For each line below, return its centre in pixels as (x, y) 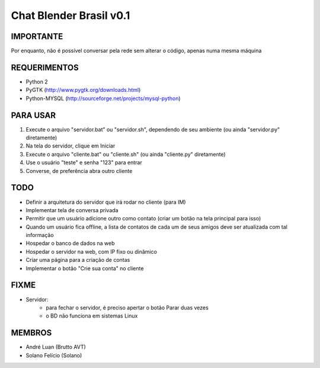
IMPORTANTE (37, 36)
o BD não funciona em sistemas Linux (92, 316)
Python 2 (37, 81)
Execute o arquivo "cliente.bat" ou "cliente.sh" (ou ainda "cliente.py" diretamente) (126, 154)
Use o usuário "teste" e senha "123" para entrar (84, 162)
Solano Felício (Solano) (54, 355)
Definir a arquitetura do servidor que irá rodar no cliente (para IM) (106, 202)
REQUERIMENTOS (45, 67)
